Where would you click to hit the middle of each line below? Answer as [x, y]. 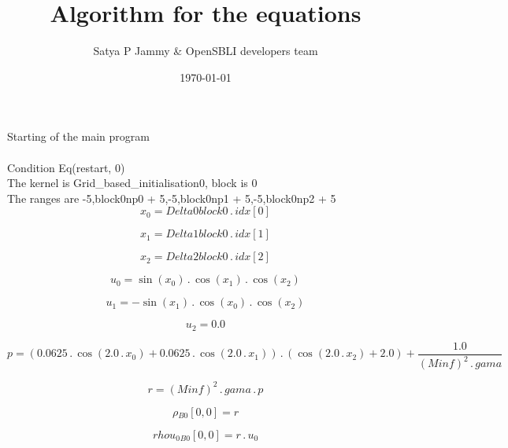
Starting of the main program [78, 136]
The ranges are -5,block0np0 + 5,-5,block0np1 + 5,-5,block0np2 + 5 [172, 198]
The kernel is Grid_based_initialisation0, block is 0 [132, 183]
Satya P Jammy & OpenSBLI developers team [206, 51]
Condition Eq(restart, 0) [66, 167]
